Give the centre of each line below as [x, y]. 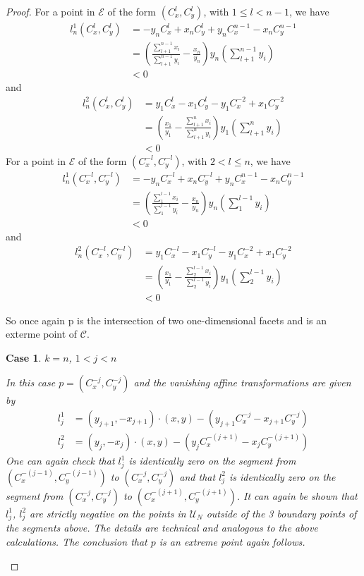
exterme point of [42, 334]
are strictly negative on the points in [108, 513]
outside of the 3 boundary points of [281, 513]
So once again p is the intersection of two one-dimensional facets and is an [166, 320]
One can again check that [60, 460]
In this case [31, 382]
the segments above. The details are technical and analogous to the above [162, 528]
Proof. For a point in [50, 11]
